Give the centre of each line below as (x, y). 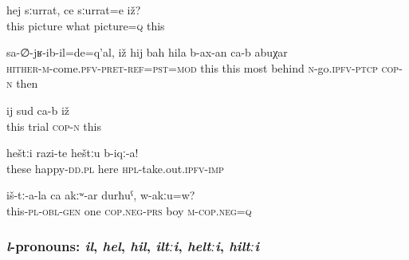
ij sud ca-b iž (38, 110)
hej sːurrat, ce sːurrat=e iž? (74, 10)
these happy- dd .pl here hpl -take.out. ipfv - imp (115, 168)
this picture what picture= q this (86, 25)
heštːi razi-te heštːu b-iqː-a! (73, 153)
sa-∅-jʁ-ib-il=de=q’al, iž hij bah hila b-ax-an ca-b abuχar (147, 52)
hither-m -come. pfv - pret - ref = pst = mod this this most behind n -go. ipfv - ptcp (192, 67)
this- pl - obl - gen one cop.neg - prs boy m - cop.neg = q (129, 210)
